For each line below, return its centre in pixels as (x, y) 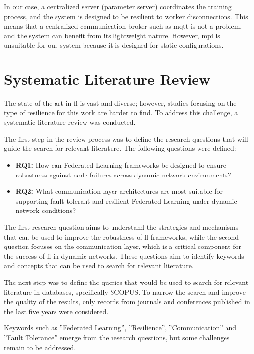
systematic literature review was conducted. (70, 122)
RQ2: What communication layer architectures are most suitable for (119, 191)
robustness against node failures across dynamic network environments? (123, 174)
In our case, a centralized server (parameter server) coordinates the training (118, 6)
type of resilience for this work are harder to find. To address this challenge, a (121, 112)
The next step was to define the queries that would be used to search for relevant (126, 282)
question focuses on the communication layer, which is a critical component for (123, 246)
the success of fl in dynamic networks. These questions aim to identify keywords (124, 256)
